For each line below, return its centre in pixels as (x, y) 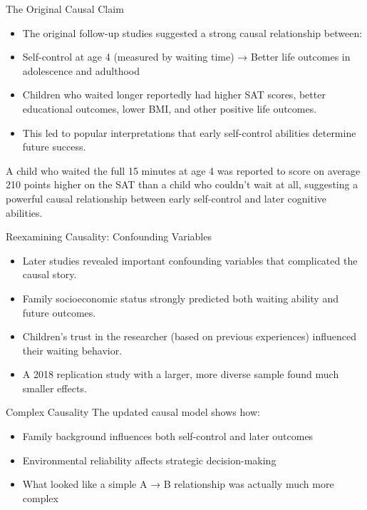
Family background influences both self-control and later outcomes (168, 436)
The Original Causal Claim (65, 9)
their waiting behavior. (72, 350)
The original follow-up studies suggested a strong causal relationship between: (192, 32)
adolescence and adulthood (81, 70)
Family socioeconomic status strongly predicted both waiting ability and (180, 298)
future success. (54, 147)
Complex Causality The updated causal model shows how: (133, 412)
